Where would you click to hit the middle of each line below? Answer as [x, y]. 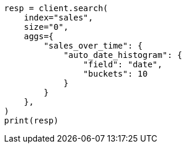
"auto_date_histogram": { [123, 55]
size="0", [46, 27]
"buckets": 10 [115, 74]
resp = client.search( [56, 8]
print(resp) [31, 121]
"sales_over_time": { [93, 46]
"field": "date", [123, 64]
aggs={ [39, 36]
